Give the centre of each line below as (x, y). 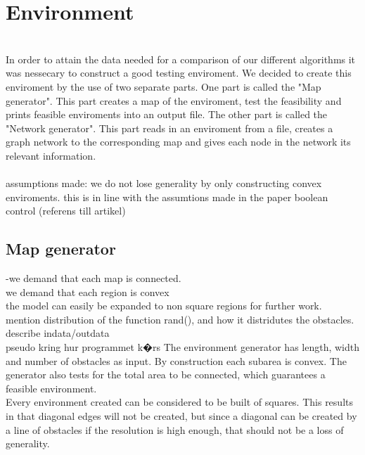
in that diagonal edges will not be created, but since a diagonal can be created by (181, 415)
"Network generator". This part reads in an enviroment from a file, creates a (169, 128)
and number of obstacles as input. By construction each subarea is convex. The (176, 360)
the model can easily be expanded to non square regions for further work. (164, 306)
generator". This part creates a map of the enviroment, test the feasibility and (174, 100)
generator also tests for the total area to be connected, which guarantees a (166, 374)
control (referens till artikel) (66, 211)
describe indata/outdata (58, 333)
